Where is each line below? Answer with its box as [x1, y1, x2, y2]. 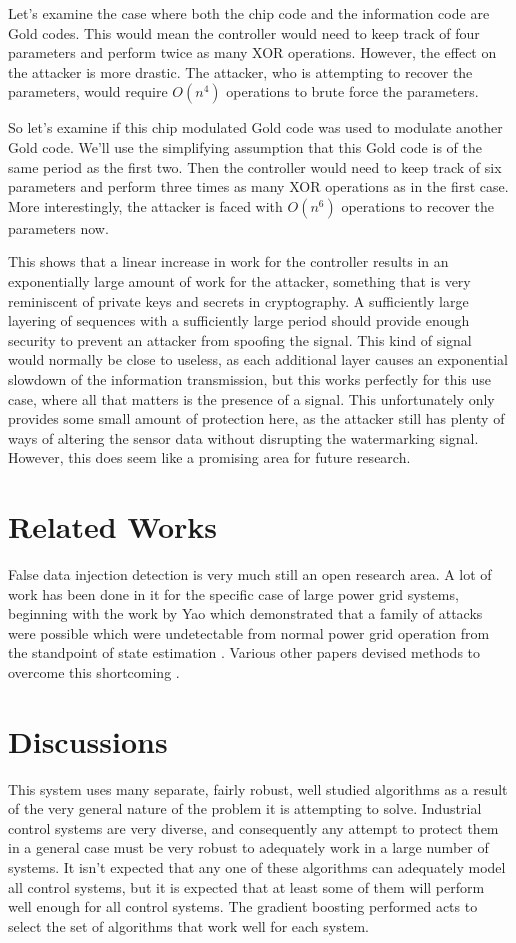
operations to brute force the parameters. [226, 81, 479, 102]
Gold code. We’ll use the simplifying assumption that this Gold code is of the [8, 136, 482, 157]
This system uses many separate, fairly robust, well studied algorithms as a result [8, 778, 508, 799]
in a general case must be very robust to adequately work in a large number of [8, 837, 489, 858]
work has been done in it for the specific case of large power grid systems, [8, 583, 459, 604]
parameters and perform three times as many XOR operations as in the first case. [8, 176, 509, 197]
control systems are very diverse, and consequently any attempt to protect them [8, 817, 499, 838]
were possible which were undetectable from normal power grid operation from [8, 622, 490, 643]
